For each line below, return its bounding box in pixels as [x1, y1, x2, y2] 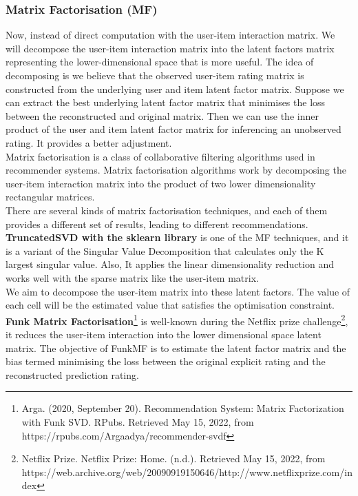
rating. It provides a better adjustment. [6, 135, 172, 149]
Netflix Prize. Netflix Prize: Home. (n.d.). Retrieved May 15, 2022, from [21, 451, 326, 466]
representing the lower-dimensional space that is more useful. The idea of [6, 54, 314, 69]
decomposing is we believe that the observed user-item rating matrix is [6, 68, 304, 82]
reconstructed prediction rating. [6, 367, 139, 382]
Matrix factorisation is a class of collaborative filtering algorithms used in [6, 149, 315, 163]
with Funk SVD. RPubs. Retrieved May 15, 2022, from [21, 414, 254, 428]
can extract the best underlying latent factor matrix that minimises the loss [6, 95, 326, 110]
